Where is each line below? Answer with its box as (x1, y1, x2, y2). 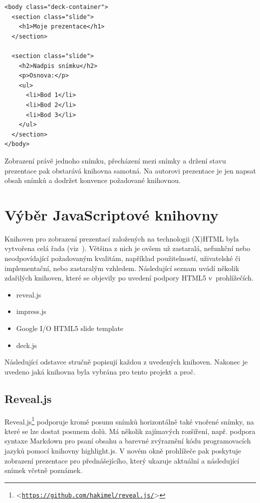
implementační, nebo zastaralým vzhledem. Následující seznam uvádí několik (4, 262, 240, 273)
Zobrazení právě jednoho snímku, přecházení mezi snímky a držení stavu (4, 155, 226, 165)
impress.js (16, 306, 46, 316)
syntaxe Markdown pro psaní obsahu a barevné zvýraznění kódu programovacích (4, 435, 251, 446)
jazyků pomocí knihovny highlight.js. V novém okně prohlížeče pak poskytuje (4, 445, 241, 455)
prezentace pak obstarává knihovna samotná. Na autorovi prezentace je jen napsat (4, 165, 256, 175)
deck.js (16, 339, 37, 350)
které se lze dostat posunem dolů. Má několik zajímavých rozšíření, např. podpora (4, 425, 256, 436)
